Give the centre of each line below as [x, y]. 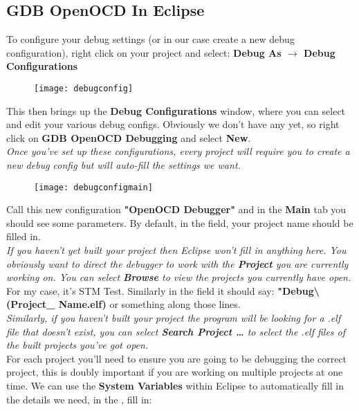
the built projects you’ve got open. [77, 345]
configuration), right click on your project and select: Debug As [144, 52]
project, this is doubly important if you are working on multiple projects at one [175, 372]
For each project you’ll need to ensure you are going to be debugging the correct [177, 358]
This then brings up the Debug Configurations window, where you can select [176, 110]
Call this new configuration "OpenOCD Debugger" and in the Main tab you [176, 209]
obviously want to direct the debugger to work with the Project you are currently [177, 263]
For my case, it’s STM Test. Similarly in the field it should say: [140, 290]
